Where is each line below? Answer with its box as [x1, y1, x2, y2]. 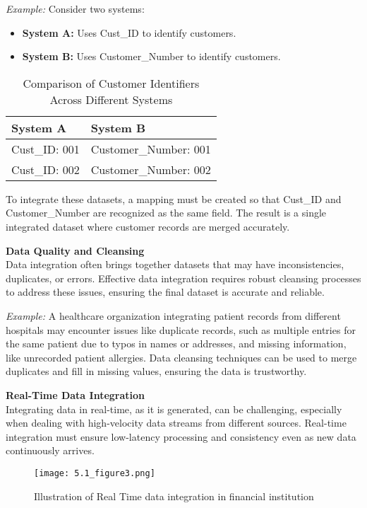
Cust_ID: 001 [11, 140, 80, 157]
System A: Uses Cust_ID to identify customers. [22, 25, 236, 40]
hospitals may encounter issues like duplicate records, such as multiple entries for [6, 322, 356, 337]
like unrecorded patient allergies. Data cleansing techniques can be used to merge [6, 350, 357, 364]
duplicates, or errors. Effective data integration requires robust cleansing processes [6, 270, 361, 285]
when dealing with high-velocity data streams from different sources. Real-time [6, 415, 347, 430]
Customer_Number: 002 [90, 161, 211, 178]
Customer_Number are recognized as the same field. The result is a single [6, 205, 327, 220]
